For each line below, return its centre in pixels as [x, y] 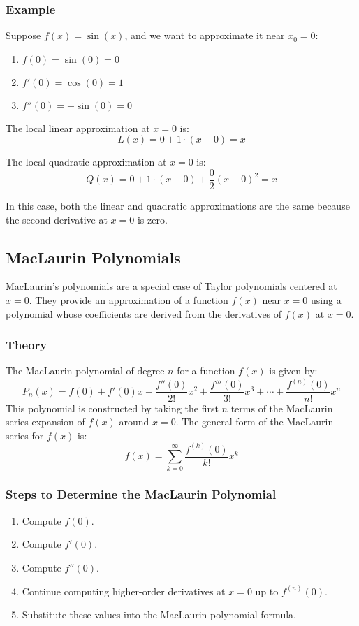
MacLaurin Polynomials [93, 257]
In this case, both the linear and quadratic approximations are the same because [178, 206]
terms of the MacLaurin [282, 408]
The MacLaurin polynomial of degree [85, 371]
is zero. [152, 219]
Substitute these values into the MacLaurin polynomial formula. [159, 614]
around [134, 422]
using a [326, 300]
